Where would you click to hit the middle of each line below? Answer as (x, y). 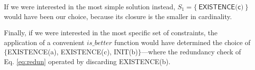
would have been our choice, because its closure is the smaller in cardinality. (118, 16)
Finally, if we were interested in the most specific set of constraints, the (111, 33)
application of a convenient (44, 42)
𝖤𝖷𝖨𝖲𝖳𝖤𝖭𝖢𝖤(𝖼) (221, 7)
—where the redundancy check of (191, 52)
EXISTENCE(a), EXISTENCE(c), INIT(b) (73, 52)
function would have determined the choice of (182, 42)
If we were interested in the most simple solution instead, (90, 6)
